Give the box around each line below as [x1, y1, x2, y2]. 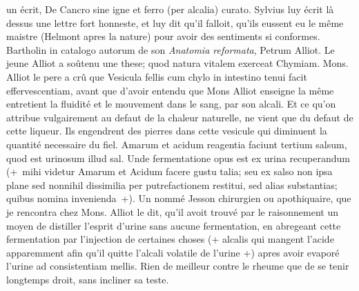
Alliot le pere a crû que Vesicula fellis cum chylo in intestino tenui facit [6, 69, 307, 83]
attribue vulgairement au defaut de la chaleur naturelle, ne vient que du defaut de [6, 110, 353, 124]
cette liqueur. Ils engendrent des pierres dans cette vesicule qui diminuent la [6, 123, 327, 138]
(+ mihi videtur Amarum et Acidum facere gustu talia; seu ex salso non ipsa [6, 164, 333, 179]
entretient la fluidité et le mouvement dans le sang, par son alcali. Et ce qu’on [6, 97, 336, 111]
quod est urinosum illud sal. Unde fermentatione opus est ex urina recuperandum [6, 150, 351, 165]
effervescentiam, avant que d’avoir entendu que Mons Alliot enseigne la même [6, 83, 334, 97]
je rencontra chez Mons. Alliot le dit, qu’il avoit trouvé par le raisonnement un [6, 204, 339, 219]
